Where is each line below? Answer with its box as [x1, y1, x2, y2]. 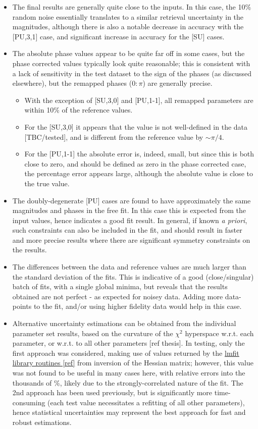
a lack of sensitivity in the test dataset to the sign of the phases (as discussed [12, 68, 252, 78]
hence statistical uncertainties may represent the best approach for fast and [12, 407, 246, 417]
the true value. [24, 178, 70, 188]
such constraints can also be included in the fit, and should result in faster [12, 225, 242, 235]
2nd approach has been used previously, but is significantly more [12, 387, 213, 398]
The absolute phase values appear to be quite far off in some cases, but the [12, 48, 245, 59]
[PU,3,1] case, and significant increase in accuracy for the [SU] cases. [12, 31, 225, 41]
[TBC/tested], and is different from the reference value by [24, 131, 203, 142]
